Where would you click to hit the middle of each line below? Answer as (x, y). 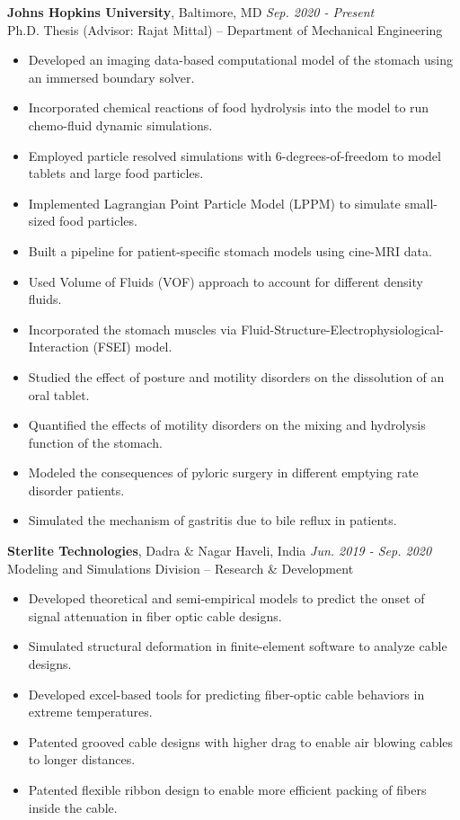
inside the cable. (73, 807)
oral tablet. (59, 394)
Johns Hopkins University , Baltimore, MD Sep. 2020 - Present (191, 12)
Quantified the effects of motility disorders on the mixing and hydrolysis (227, 425)
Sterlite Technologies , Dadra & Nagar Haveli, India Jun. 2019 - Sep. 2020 (220, 551)
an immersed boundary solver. (111, 77)
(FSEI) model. (133, 347)
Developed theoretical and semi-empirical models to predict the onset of (226, 598)
